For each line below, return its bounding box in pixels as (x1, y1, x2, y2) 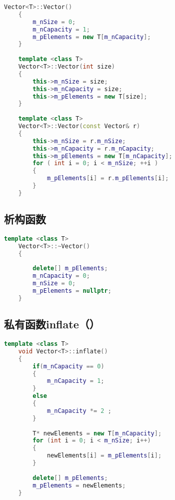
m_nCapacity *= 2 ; (46, 407, 111, 414)
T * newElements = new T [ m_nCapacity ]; (32, 429, 162, 437)
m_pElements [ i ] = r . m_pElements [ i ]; (46, 175, 169, 182)
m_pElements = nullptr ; (32, 287, 111, 295)
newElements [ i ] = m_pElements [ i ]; (46, 452, 162, 459)
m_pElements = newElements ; (32, 481, 126, 489)
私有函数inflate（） (4, 316, 100, 332)
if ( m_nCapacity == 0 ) (32, 362, 104, 370)
